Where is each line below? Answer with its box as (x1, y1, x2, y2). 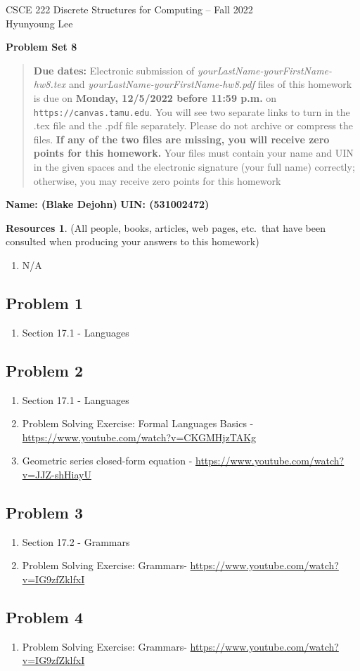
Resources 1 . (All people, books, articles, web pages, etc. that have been (6, 220, 326, 235)
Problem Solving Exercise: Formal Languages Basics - (22, 416, 254, 431)
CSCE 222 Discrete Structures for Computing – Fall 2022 (6, 2, 253, 16)
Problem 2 (6, 359, 83, 381)
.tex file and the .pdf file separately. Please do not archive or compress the (33, 118, 353, 133)
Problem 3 (6, 501, 83, 523)
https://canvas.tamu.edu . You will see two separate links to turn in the (33, 104, 350, 119)
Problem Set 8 (6, 39, 77, 54)
